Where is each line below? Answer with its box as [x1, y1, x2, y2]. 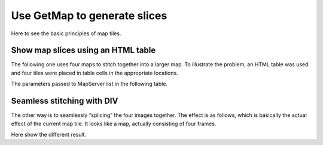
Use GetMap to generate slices [11, 9, 167, 22]
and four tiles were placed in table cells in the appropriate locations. [11, 69, 179, 76]
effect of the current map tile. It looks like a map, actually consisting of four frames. [11, 120, 217, 127]
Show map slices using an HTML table [11, 45, 156, 55]
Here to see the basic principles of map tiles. [11, 30, 121, 37]
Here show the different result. [11, 131, 87, 138]
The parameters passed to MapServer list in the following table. [11, 81, 167, 88]
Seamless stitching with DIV [11, 96, 118, 106]
